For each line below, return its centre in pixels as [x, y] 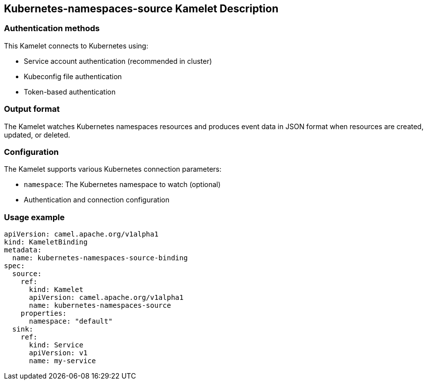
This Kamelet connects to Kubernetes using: [76, 46]
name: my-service [62, 361]
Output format [32, 109]
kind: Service [56, 345]
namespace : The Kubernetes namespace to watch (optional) [122, 185]
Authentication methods [52, 28]
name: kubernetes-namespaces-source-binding [100, 258]
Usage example [34, 217]
